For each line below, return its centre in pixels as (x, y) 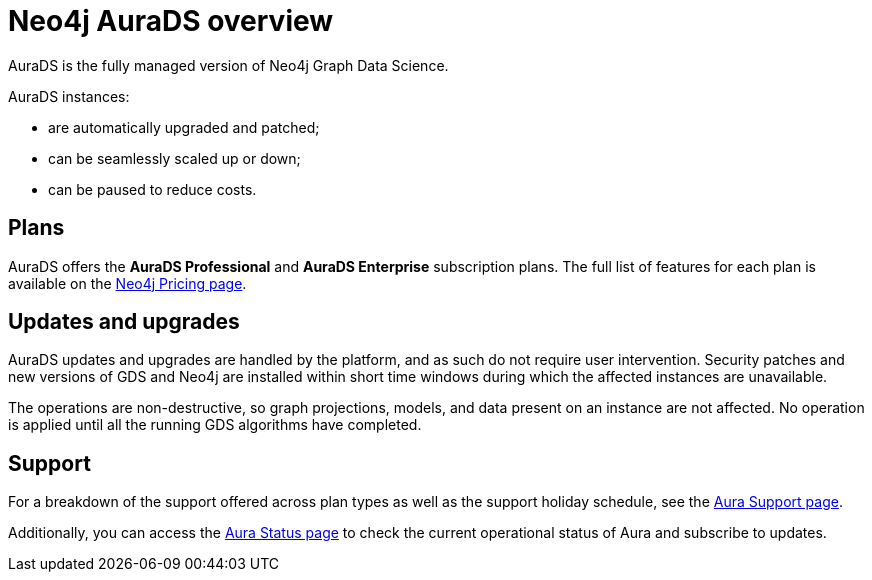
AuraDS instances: (69, 96)
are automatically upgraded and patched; (184, 127)
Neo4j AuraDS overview (171, 21)
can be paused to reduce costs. (152, 189)
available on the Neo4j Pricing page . (127, 283)
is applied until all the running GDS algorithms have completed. (215, 425)
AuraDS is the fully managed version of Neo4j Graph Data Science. (228, 65)
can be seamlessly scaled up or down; (174, 158)
